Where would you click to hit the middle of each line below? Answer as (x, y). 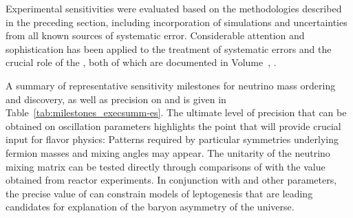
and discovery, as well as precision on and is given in (116, 99)
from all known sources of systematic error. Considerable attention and (155, 35)
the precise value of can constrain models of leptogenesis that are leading (159, 193)
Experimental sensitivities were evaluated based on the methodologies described (174, 8)
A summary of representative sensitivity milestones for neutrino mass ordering (171, 85)
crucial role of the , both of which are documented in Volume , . (141, 62)
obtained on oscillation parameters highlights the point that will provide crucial (173, 126)
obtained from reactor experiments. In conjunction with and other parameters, (171, 180)
